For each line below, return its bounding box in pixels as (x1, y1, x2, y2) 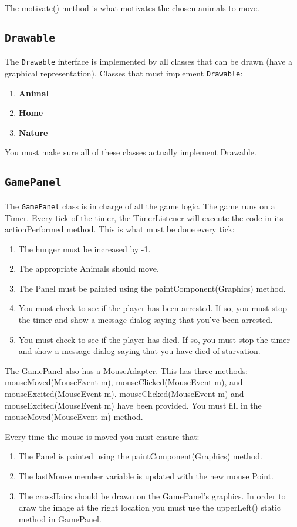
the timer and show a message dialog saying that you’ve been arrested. (18, 313, 273, 326)
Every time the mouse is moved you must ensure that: (5, 430, 200, 442)
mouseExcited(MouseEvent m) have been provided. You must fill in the (5, 399, 262, 411)
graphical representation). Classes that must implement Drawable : (5, 67, 243, 79)
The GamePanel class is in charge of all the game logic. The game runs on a (5, 199, 275, 212)
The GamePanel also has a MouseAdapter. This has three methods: (5, 364, 248, 376)
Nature (18, 126, 48, 138)
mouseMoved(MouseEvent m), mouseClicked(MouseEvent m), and (5, 376, 243, 388)
